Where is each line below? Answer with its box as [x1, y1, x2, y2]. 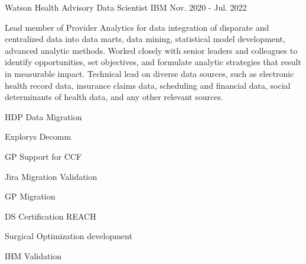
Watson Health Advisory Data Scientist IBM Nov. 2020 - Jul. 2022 [5, 1, 247, 13]
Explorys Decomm [5, 130, 71, 143]
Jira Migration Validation [5, 170, 97, 182]
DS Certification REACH [5, 210, 96, 222]
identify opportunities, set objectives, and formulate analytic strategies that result [5, 56, 301, 68]
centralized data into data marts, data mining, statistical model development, [5, 33, 285, 45]
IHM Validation [5, 249, 62, 262]
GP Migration [5, 190, 56, 202]
